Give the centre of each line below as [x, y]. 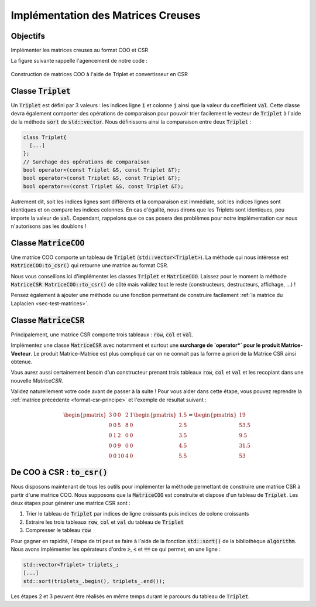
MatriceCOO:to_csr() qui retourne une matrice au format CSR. [90, 265]
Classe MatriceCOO [48, 243]
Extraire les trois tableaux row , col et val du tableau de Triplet [105, 522]
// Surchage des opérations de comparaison [87, 162]
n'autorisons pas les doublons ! [49, 226]
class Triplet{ [45, 137]
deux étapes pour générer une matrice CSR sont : [71, 503]
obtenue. [22, 362]
